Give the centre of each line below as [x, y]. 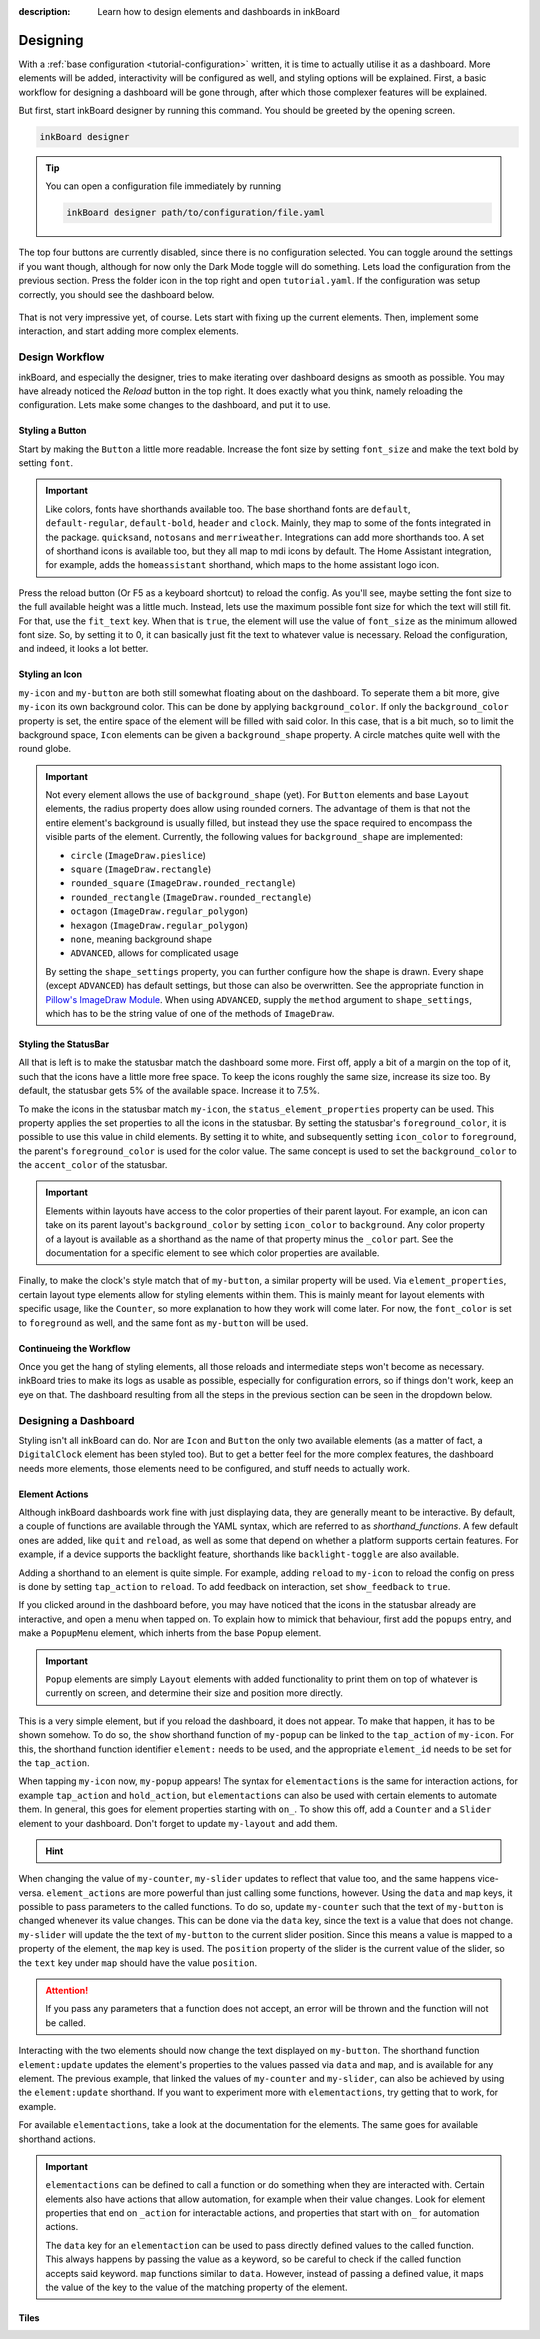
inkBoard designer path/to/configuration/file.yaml [195, 213]
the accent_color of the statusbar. [93, 1165]
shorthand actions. [57, 2139]
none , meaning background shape [141, 939]
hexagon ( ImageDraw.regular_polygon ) [159, 925]
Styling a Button [52, 431]
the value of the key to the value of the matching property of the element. [196, 2287]
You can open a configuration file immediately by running [163, 186]
